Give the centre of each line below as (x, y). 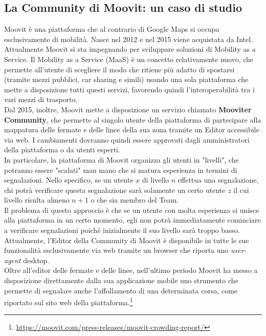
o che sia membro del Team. (135, 200)
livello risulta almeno (37, 200)
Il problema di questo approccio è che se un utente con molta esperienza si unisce (132, 210)
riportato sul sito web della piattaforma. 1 (69, 301)
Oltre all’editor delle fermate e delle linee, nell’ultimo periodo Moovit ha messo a (131, 270)
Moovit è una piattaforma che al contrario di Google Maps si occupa (112, 29)
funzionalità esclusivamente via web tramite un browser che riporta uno (116, 250)
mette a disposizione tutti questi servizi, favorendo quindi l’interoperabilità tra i (129, 89)
